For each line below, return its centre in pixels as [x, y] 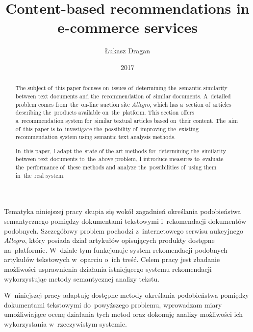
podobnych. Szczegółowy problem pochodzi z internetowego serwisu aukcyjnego [124, 230]
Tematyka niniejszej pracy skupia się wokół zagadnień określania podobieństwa [123, 211]
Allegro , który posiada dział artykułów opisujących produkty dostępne [109, 240]
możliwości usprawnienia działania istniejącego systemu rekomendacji [108, 269]
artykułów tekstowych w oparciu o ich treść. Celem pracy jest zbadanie [112, 259]
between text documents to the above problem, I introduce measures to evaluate [119, 159]
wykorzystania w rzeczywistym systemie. [65, 323]
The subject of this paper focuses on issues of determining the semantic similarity [121, 88]
